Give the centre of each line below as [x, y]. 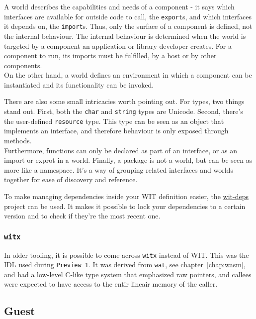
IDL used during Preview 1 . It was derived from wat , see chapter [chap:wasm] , [125, 265]
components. [23, 65]
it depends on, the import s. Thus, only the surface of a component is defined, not [128, 26]
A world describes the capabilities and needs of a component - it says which [119, 6]
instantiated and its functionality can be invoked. [79, 84]
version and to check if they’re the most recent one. [82, 216]
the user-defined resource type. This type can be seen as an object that [114, 121]
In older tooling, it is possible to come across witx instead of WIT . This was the [127, 255]
